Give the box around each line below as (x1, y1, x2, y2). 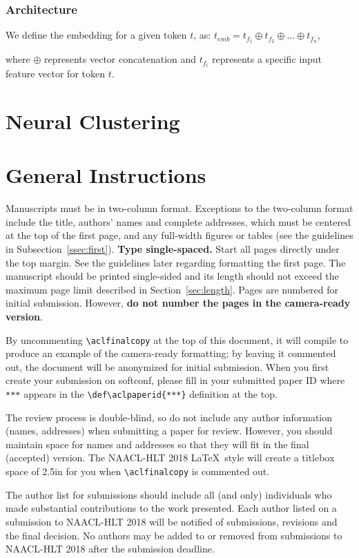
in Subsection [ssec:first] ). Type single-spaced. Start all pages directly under (6, 242, 340, 256)
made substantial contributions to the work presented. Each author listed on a (6, 501, 337, 515)
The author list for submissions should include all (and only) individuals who (6, 487, 332, 501)
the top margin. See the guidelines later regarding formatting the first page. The (6, 255, 346, 269)
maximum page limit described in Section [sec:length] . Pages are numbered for (6, 282, 339, 296)
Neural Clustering (6, 106, 180, 135)
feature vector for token (6, 66, 106, 81)
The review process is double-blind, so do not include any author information (6, 410, 333, 424)
